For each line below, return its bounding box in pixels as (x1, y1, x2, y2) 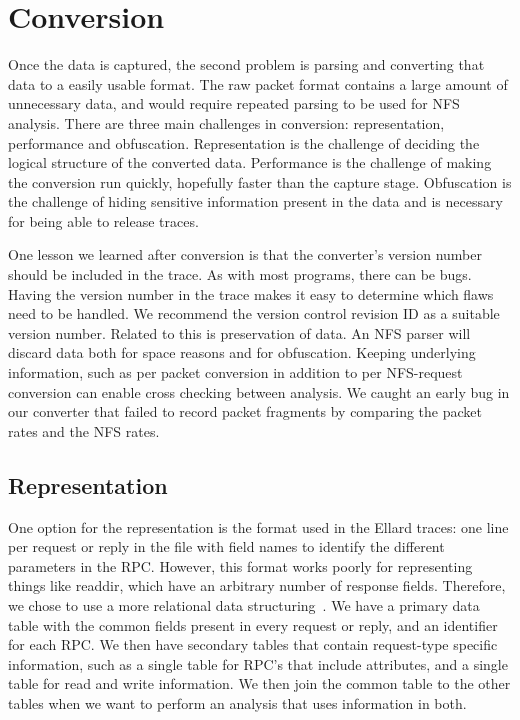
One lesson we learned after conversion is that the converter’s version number (8, 244, 482, 265)
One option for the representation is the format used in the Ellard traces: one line (8, 516, 509, 537)
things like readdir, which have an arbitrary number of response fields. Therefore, (8, 575, 506, 596)
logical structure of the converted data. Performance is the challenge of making (8, 152, 492, 173)
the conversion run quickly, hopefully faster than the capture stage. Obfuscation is (8, 171, 512, 192)
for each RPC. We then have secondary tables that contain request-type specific (8, 634, 498, 655)
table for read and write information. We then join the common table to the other (8, 673, 511, 694)
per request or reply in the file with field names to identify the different (8, 536, 445, 557)
